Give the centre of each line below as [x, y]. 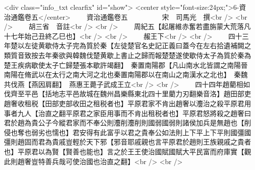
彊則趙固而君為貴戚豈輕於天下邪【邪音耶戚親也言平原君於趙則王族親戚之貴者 [127, 142]
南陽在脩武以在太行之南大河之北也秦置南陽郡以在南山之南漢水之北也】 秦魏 [126, 74]
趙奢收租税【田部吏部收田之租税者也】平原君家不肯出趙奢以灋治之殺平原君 [124, 103]
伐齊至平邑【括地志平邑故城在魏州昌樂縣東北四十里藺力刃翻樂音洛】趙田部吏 [127, 94]
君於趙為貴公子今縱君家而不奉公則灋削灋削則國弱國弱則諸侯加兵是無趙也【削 [127, 123]
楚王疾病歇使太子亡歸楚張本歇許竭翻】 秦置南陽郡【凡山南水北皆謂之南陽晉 [126, 65]
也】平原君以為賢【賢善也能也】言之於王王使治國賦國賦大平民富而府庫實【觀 [127, 151]
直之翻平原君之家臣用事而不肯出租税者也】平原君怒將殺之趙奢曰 [148, 113]
